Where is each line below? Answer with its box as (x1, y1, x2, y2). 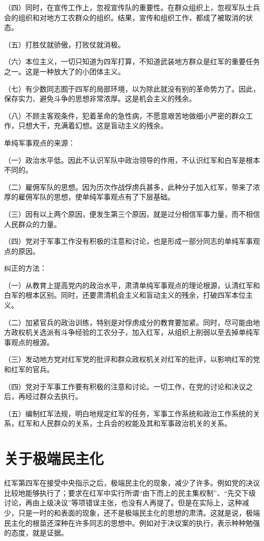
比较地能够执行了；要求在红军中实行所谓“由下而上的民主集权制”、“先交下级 (4, 487, 256, 498)
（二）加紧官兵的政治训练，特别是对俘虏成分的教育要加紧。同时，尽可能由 (4, 317, 253, 327)
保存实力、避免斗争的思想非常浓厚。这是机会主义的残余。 (4, 93, 196, 104)
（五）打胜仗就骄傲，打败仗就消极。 (4, 39, 125, 49)
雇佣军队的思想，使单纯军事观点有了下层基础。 (18, 191, 175, 202)
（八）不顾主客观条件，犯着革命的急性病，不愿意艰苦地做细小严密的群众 (4, 110, 246, 121)
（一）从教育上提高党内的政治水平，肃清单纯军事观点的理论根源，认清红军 (4, 279, 253, 290)
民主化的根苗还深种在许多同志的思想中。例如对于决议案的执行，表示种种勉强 (4, 517, 260, 528)
